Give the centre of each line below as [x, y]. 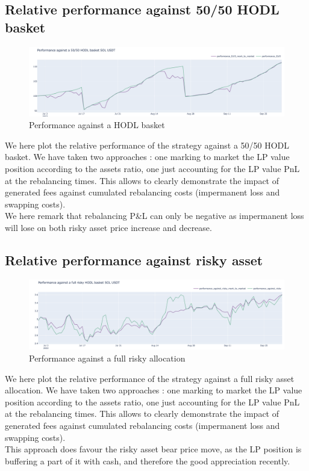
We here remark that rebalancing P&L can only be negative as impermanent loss [154, 216]
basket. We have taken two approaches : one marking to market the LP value [147, 157]
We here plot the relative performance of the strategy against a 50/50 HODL [147, 145]
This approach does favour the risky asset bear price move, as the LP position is [153, 449]
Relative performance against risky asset [134, 260]
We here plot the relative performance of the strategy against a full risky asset [150, 378]
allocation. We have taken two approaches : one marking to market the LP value [154, 390]
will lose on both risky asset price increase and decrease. [108, 227]
